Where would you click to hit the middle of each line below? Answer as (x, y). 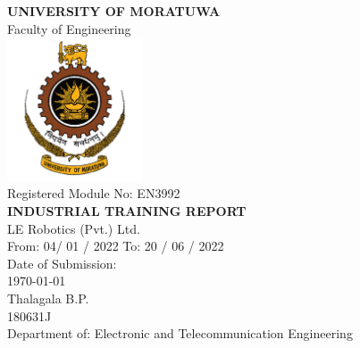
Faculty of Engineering (69, 28)
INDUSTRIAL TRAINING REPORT (127, 210)
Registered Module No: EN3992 (94, 193)
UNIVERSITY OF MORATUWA (114, 11)
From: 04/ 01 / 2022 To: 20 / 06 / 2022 (116, 246)
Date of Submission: (62, 263)
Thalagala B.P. (48, 298)
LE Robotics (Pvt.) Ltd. (74, 228)
